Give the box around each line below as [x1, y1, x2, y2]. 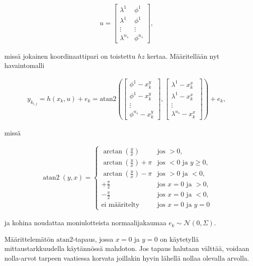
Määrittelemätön [4, 233, 54, 244]
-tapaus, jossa [73, 233, 114, 244]
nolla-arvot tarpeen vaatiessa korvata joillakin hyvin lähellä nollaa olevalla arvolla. [4, 252, 249, 263]
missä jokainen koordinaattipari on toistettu [4, 50, 135, 61]
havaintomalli [4, 60, 45, 70]
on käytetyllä [160, 233, 199, 244]
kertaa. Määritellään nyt [147, 50, 219, 61]
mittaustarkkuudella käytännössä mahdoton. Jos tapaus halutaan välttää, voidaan [4, 243, 249, 253]
